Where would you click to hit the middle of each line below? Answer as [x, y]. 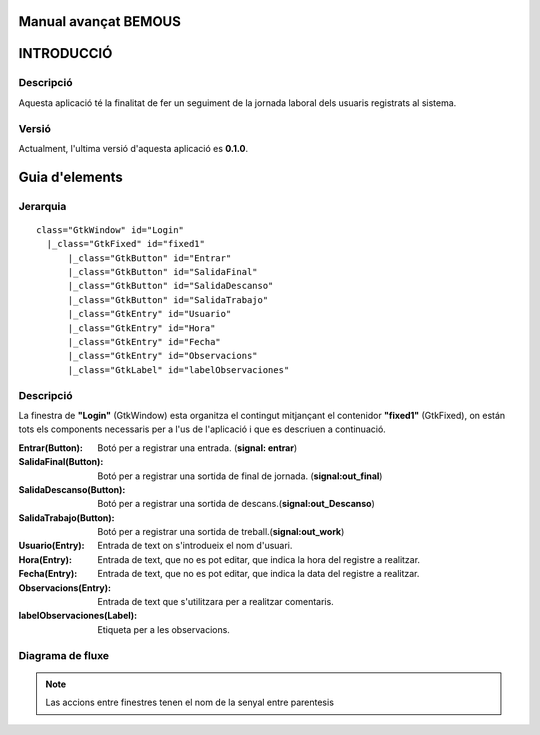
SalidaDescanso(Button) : [72, 489]
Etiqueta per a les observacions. [163, 629]
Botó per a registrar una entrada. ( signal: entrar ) [197, 447]
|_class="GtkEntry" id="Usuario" [149, 314]
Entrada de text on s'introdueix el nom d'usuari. [195, 546]
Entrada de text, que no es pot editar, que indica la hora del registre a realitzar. [258, 559]
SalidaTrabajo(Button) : [66, 517]
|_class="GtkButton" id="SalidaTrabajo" [168, 299]
